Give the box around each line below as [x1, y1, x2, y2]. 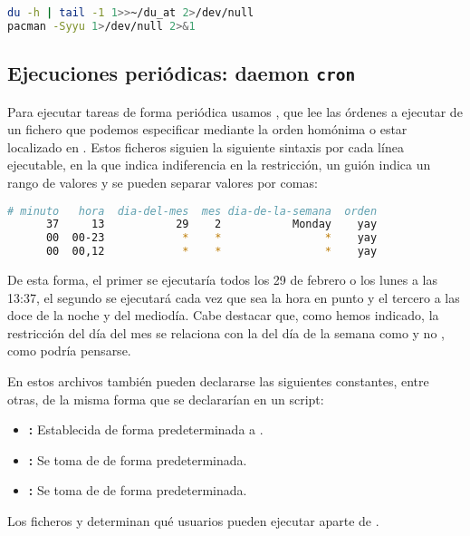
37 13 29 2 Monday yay [45, 218, 378, 231]
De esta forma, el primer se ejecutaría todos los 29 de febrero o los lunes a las [7, 270, 437, 288]
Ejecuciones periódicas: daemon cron [7, 59, 356, 87]
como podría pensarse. [7, 341, 131, 360]
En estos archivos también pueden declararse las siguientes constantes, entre [7, 371, 429, 390]
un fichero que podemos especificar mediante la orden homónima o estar [7, 120, 408, 139]
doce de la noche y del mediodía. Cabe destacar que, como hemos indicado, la [7, 306, 439, 325]
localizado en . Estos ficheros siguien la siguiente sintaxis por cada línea [7, 137, 404, 156]
